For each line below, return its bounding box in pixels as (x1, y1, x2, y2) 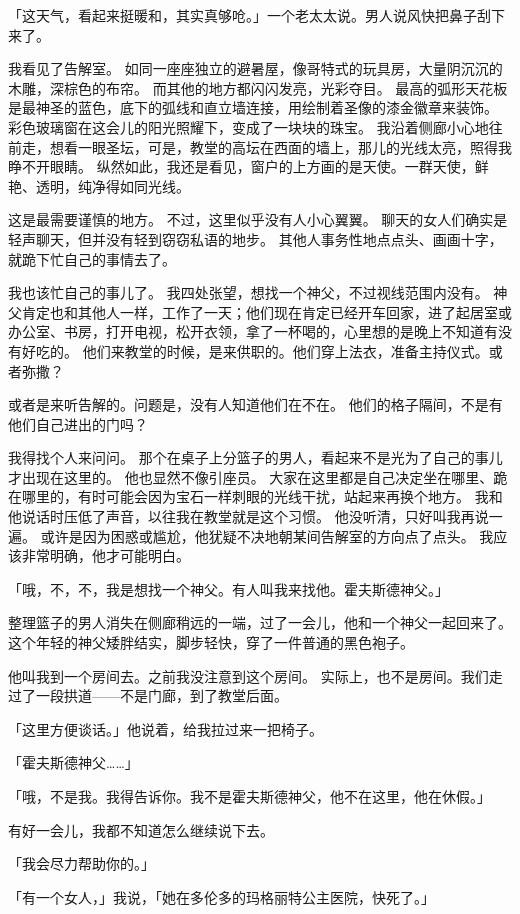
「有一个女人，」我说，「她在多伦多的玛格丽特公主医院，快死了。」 (8, 886, 435, 907)
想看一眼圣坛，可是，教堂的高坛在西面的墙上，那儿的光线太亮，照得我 (49, 136, 512, 157)
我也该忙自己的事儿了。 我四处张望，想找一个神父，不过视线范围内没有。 (8, 282, 489, 303)
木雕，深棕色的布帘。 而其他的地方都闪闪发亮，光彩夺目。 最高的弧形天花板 (8, 77, 508, 98)
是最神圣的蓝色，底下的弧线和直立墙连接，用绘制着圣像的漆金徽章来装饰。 (8, 97, 498, 118)
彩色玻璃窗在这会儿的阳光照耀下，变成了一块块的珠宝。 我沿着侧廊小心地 (8, 116, 489, 137)
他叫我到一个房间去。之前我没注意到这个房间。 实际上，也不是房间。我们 (8, 665, 489, 686)
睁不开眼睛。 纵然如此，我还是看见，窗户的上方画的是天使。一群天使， (8, 156, 475, 177)
